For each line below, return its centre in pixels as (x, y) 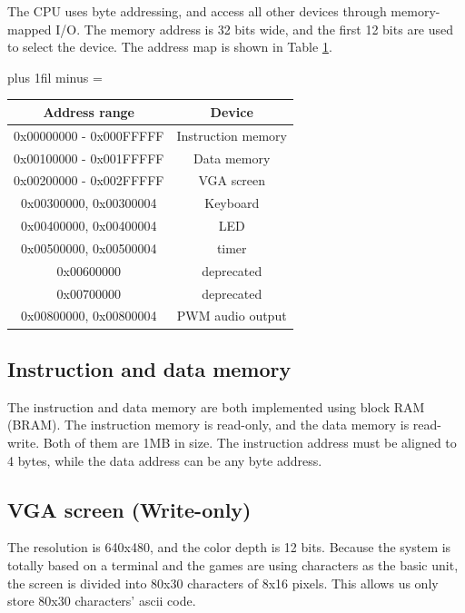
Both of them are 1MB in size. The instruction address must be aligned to (250, 442)
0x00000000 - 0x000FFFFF (89, 135)
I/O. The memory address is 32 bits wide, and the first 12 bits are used (255, 29)
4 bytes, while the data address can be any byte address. (165, 460)
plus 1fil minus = (55, 77)
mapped (30, 29)
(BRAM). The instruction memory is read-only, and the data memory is (208, 425)
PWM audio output (232, 316)
